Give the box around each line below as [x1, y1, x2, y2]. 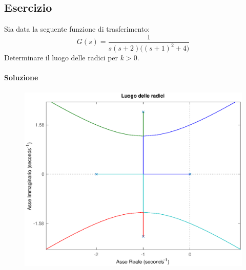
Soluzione [4, 72, 38, 83]
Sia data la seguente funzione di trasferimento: [4, 24, 150, 34]
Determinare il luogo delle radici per [4, 52, 118, 63]
